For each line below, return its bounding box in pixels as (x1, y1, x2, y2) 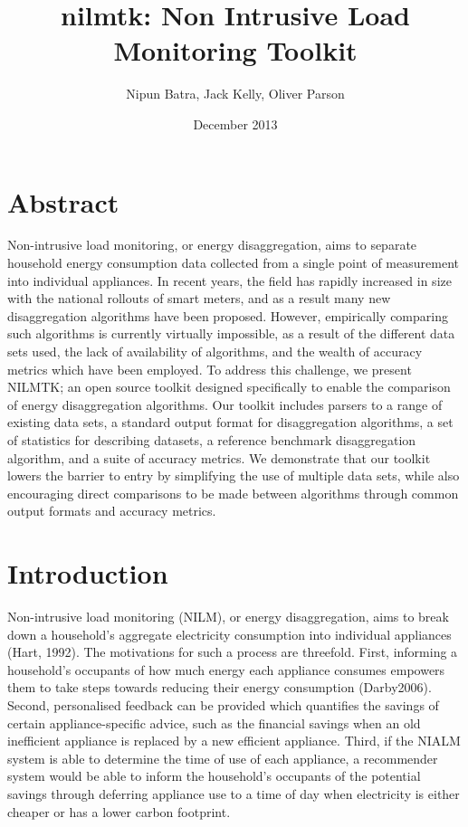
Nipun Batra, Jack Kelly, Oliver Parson (126, 84, 345, 103)
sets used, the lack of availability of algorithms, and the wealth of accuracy (7, 342, 423, 360)
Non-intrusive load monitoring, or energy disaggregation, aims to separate (7, 235, 417, 254)
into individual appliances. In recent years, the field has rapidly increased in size (7, 271, 452, 290)
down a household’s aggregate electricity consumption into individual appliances (7, 624, 452, 643)
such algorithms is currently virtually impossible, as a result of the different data (7, 324, 455, 343)
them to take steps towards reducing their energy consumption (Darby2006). (7, 678, 432, 697)
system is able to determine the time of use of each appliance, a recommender (7, 748, 438, 767)
